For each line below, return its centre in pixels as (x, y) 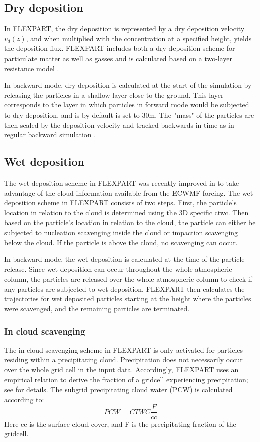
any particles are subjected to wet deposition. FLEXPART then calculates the (124, 288)
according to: (24, 399)
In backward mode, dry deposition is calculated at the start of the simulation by (128, 85)
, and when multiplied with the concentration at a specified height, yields (139, 38)
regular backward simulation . (50, 134)
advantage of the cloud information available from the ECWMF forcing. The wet (129, 192)
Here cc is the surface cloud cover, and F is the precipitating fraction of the (120, 424)
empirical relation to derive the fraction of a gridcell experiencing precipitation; (126, 379)
